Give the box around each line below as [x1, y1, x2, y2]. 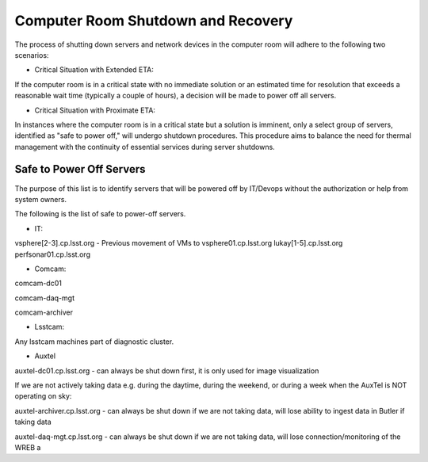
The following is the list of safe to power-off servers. [14, 209, 186, 219]
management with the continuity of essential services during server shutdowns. [14, 142, 275, 151]
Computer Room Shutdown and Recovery [14, 12, 293, 29]
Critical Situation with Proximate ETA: [34, 105, 156, 115]
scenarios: [14, 50, 49, 59]
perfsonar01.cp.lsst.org [14, 250, 91, 259]
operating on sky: [14, 391, 72, 401]
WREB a [14, 443, 41, 452]
